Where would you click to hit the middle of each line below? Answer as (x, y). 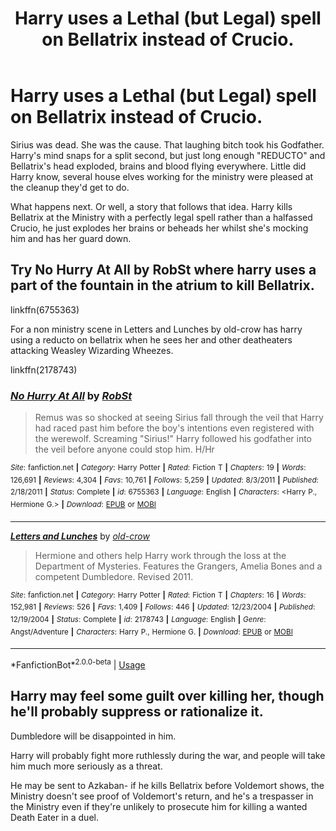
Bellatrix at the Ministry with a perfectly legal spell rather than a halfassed (161, 217)
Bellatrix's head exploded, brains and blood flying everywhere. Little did (158, 166)
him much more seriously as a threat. (86, 766)
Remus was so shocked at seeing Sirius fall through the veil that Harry (179, 418)
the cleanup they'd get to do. (70, 187)
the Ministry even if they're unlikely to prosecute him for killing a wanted (159, 806)
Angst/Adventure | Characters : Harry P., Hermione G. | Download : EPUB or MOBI (151, 632)
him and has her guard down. (71, 238)
